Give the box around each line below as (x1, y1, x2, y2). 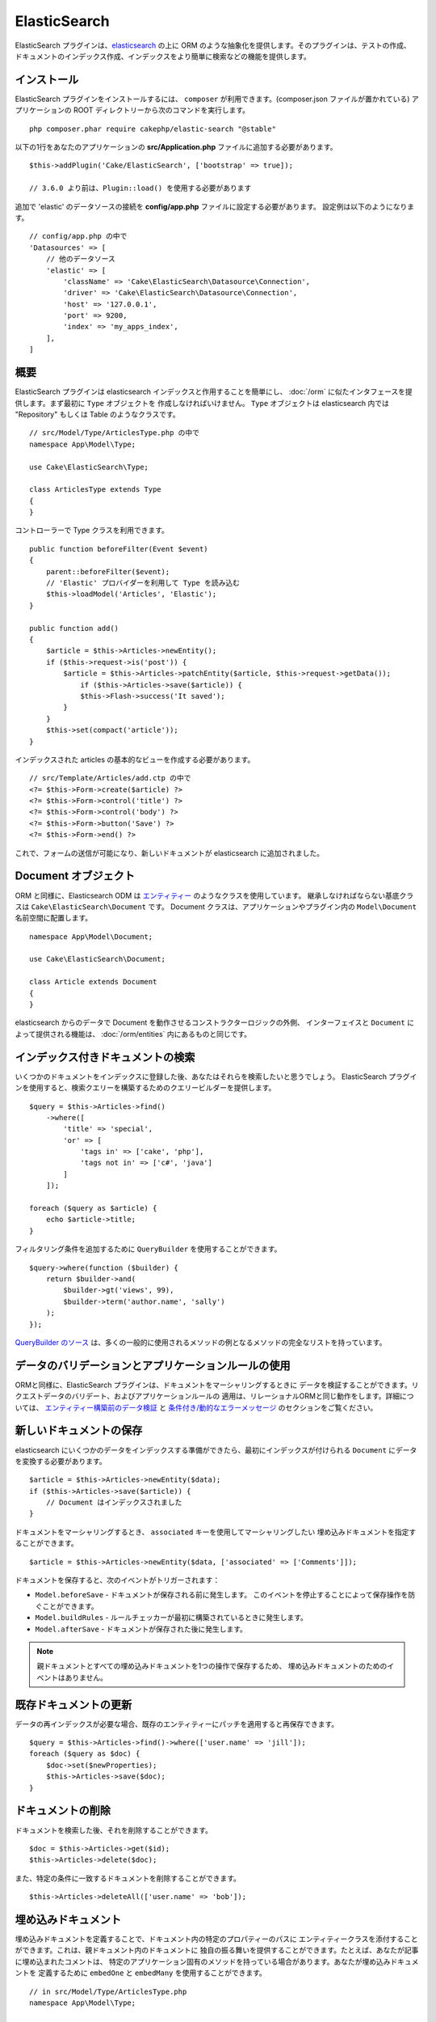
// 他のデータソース (45, 255, 116, 264)
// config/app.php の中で (29, 231, 128, 241)
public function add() (29, 624, 119, 632)
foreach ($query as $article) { (29, 1203, 157, 1213)
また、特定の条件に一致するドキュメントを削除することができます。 (15, 1873, 241, 1883)
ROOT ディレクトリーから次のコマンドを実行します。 (73, 105, 250, 115)
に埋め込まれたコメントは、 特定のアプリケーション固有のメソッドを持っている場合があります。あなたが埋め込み (15, 1956, 391, 1966)
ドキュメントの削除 (15, 1804, 111, 1817)
